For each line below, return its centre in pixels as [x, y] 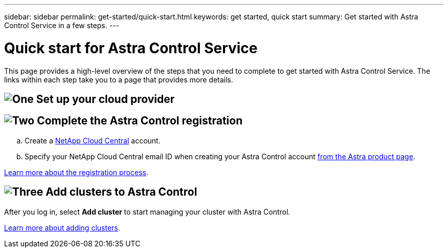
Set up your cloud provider [105, 99]
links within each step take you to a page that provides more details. [119, 79]
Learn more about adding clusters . [62, 227]
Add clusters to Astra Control [121, 192]
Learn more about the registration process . [76, 172]
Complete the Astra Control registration [140, 121]
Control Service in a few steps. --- [62, 25]
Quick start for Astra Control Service [131, 48]
